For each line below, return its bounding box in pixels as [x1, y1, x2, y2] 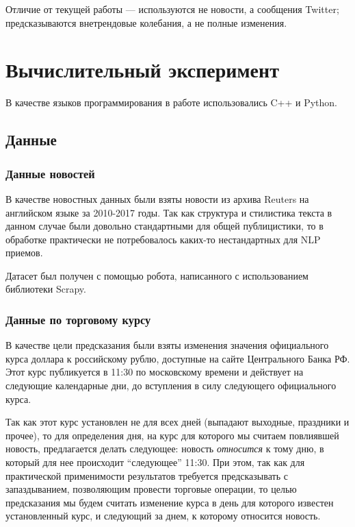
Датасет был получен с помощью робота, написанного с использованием [5, 268, 308, 282]
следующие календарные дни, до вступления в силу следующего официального [5, 378, 337, 393]
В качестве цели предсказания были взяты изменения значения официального [5, 338, 329, 352]
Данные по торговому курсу [5, 310, 151, 328]
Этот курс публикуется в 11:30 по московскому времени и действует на [5, 365, 304, 379]
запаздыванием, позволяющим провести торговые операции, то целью [5, 482, 297, 496]
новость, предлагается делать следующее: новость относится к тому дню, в [5, 441, 324, 456]
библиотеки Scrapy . [5, 282, 86, 296]
